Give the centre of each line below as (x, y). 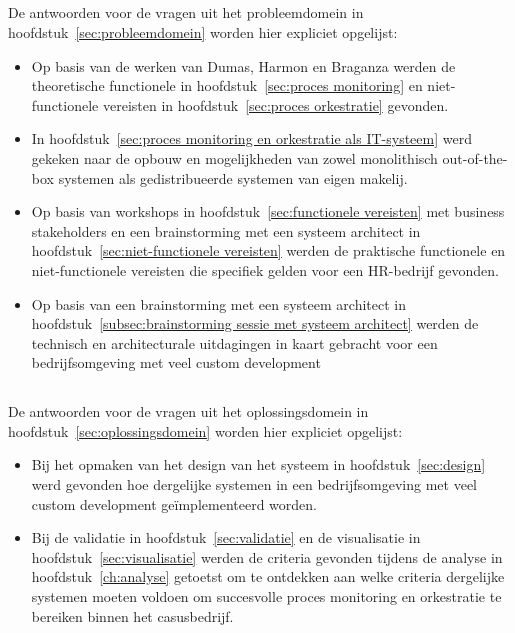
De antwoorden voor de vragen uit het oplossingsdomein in (188, 411)
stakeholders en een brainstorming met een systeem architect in (226, 230)
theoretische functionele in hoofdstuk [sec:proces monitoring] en (227, 85)
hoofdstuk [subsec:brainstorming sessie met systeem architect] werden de (255, 323)
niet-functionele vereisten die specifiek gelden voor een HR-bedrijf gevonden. (265, 269)
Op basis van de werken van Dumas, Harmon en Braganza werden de (243, 65)
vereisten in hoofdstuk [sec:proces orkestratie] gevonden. (275, 104)
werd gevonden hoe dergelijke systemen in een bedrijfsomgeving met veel (254, 484)
